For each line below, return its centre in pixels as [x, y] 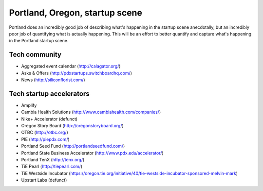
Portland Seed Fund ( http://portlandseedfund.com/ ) [73, 146]
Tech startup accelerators [49, 94]
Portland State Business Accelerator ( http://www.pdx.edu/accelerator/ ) [92, 153]
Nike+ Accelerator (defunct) [49, 119]
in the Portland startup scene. [39, 41]
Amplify [29, 105]
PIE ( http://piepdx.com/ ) [46, 139]
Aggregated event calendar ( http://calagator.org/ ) [71, 66]
